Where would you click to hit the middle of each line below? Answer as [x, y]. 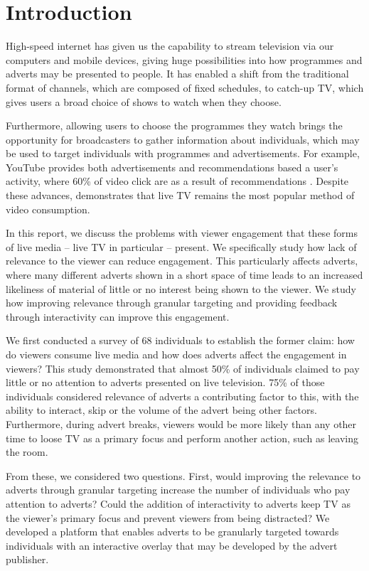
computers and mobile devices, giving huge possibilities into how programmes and [184, 59]
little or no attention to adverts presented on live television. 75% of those [165, 382]
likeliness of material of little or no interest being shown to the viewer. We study [181, 288]
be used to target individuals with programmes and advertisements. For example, [183, 153]
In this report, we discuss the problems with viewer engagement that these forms [182, 233]
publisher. [27, 559]
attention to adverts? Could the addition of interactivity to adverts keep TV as [178, 503]
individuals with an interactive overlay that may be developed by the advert [172, 545]
